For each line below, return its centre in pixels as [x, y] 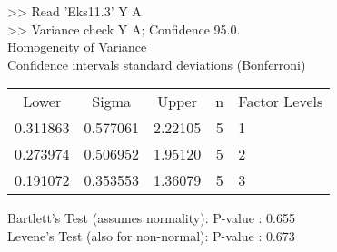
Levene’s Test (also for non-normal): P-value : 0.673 [151, 235]
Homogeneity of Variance [77, 47]
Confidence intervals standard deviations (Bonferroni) [157, 64]
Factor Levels [281, 102]
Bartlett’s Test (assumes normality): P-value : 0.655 [151, 218]
